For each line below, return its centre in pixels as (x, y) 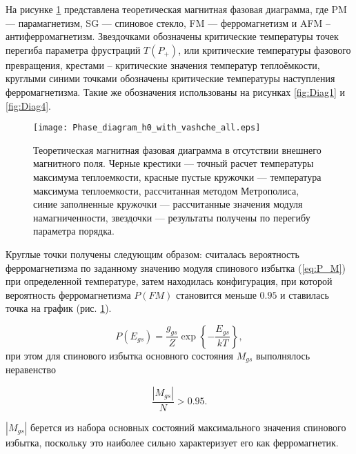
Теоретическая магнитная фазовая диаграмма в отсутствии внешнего (177, 149)
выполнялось (283, 355)
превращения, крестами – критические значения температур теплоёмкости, (163, 65)
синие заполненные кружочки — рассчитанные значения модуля (168, 204)
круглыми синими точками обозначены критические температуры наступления (170, 78)
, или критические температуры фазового (265, 49)
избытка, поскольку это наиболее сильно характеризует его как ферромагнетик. (172, 443)
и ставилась (305, 294)
